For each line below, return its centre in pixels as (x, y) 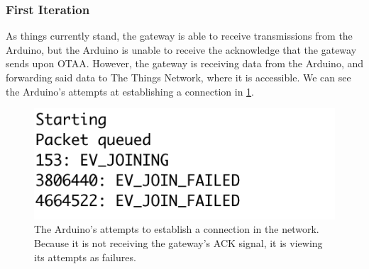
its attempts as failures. (85, 257)
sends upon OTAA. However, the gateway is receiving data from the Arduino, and (184, 63)
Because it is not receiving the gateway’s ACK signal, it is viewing (178, 242)
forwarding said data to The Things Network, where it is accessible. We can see (178, 77)
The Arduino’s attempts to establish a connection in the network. (177, 229)
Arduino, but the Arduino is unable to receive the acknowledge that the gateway (181, 49)
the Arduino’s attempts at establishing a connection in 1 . (130, 91)
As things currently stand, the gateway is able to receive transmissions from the (179, 36)
